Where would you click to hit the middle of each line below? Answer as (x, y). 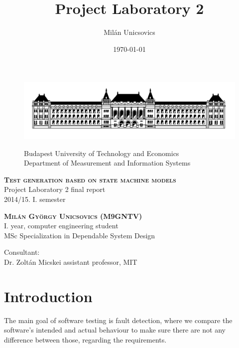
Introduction (48, 296)
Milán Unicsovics (129, 32)
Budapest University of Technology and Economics (102, 153)
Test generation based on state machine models (90, 179)
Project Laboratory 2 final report (55, 189)
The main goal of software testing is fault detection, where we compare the (118, 320)
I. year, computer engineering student (61, 226)
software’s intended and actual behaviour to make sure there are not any (115, 330)
